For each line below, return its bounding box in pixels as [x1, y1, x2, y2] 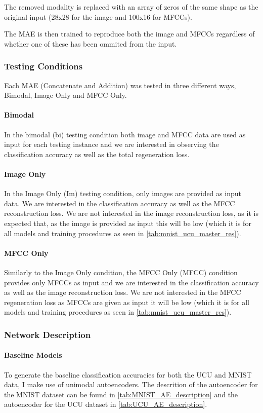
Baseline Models [4, 350, 62, 360]
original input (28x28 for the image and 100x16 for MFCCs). [4, 11, 192, 22]
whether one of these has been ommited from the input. [4, 38, 177, 49]
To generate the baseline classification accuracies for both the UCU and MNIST [4, 369, 252, 380]
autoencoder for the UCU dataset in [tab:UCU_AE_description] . [4, 399, 207, 409]
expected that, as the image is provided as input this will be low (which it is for [4, 217, 251, 228]
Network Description [4, 328, 91, 341]
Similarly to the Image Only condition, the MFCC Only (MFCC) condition [4, 267, 238, 277]
